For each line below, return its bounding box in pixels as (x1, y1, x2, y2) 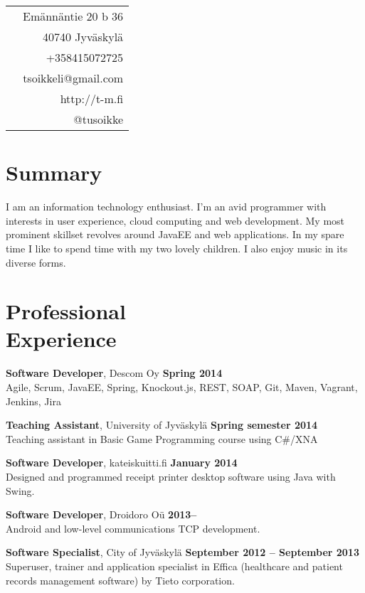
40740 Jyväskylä (42, 28, 124, 45)
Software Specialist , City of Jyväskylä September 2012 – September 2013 (6, 545, 359, 560)
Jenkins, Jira (6, 393, 61, 408)
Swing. (6, 483, 35, 498)
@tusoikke (73, 111, 124, 127)
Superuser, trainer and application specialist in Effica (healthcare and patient (6, 558, 343, 573)
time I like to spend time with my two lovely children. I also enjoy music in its (6, 240, 348, 255)
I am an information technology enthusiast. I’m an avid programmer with (6, 199, 327, 214)
